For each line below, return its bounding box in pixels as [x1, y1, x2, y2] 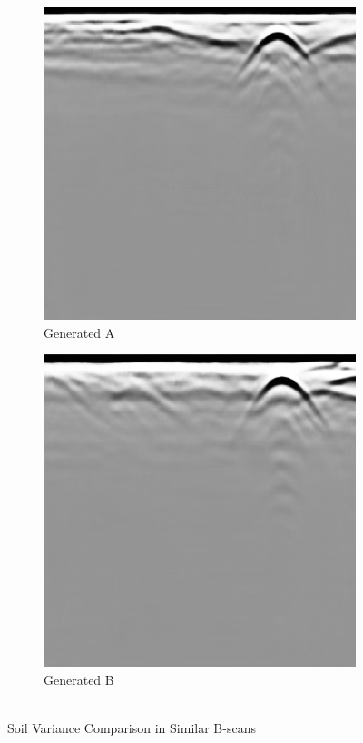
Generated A [44, 322, 115, 342]
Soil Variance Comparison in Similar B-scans [7, 718, 256, 737]
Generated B [44, 669, 114, 689]
